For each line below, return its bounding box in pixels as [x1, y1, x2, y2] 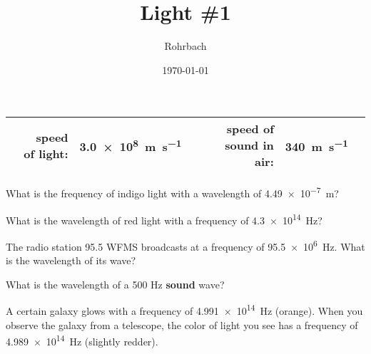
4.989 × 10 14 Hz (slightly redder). [6, 332, 158, 348]
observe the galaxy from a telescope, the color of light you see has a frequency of [6, 317, 358, 332]
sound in [225, 137, 274, 154]
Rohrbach [164, 38, 207, 53]
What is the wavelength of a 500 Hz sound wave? [6, 276, 225, 291]
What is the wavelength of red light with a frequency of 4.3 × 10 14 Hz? [6, 210, 322, 227]
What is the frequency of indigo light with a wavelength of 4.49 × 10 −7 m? [6, 184, 339, 200]
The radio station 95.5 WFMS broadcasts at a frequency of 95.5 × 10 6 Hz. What [6, 236, 365, 254]
